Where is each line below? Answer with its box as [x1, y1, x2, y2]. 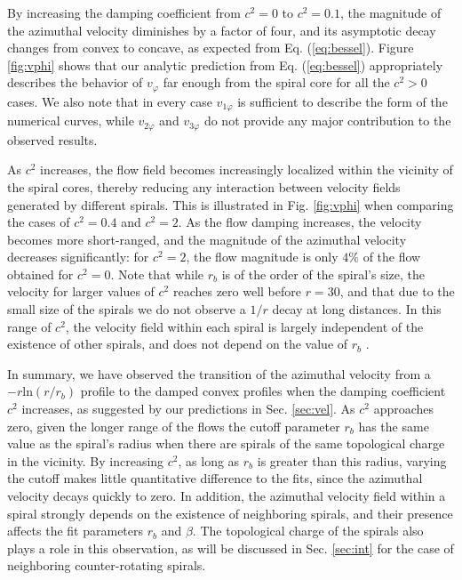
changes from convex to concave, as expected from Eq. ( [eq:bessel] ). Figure [7, 38, 414, 57]
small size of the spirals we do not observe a [7, 300, 246, 318]
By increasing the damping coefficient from [7, 4, 241, 21]
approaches [373, 399, 434, 418]
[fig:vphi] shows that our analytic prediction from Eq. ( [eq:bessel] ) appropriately [7, 55, 443, 74]
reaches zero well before [172, 282, 301, 301]
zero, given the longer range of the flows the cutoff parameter [7, 416, 340, 435]
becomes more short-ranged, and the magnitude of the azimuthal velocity [7, 230, 407, 248]
